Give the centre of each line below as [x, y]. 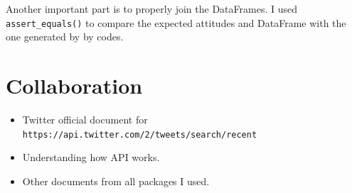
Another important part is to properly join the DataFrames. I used [152, 9]
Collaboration [74, 86]
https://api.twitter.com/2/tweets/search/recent [140, 134]
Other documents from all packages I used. [116, 181]
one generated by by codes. [65, 37]
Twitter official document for [85, 119]
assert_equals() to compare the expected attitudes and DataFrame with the [176, 22]
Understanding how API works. [91, 157]
